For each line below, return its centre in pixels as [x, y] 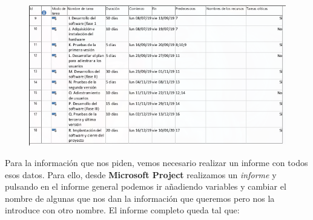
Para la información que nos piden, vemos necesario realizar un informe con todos [156, 162]
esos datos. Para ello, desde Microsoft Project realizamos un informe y [141, 174]
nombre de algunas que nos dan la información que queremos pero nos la [140, 198]
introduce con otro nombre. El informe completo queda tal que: [122, 210]
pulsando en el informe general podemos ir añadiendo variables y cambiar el [146, 186]
